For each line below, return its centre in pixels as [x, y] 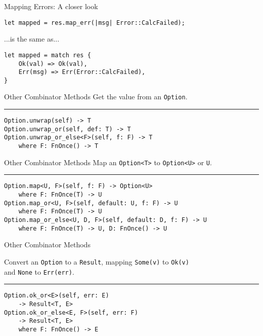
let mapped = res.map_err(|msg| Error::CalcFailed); [95, 23]
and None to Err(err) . [39, 271]
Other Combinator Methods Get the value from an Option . [96, 97]
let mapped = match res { [48, 55]
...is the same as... [32, 39]
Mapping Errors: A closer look [51, 6]
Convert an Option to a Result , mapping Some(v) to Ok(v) [97, 261]
